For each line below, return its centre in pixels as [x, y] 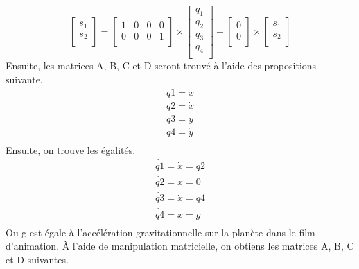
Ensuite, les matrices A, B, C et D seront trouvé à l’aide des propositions [161, 66]
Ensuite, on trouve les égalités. [71, 150]
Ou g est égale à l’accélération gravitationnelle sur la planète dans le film [160, 232]
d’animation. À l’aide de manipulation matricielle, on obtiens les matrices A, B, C [180, 246]
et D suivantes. [37, 259]
